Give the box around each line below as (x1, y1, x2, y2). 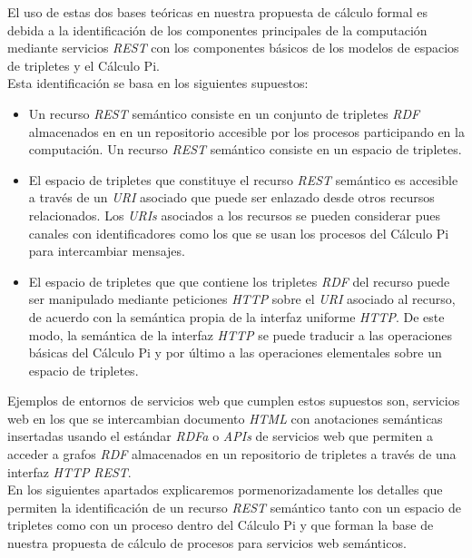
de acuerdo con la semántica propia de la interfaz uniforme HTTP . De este (28, 307, 445, 326)
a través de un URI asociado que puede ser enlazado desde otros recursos (28, 188, 435, 207)
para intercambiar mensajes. (28, 241, 185, 260)
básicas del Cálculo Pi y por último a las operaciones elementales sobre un (28, 343, 442, 362)
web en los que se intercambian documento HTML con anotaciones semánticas (7, 408, 443, 427)
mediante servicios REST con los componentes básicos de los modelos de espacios (7, 38, 459, 57)
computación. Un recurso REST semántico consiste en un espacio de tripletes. (28, 140, 462, 159)
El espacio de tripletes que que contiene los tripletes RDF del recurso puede (28, 271, 450, 290)
